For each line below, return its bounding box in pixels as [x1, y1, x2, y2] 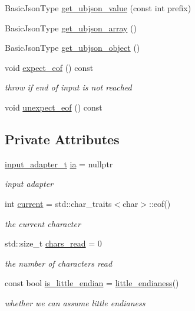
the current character [5, 217, 81, 229]
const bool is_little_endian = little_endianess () [5, 277, 179, 289]
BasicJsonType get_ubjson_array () [5, 21, 137, 34]
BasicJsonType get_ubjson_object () [5, 41, 140, 54]
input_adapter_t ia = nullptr [5, 157, 113, 170]
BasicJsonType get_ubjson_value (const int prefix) [5, 2, 191, 14]
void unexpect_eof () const [5, 101, 103, 113]
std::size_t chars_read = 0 [5, 237, 102, 250]
